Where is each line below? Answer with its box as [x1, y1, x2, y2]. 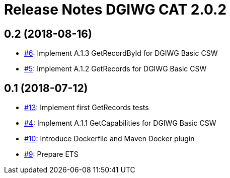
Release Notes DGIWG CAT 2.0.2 [4, 1, 227, 18]
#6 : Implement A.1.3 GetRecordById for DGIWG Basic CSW [24, 49, 218, 58]
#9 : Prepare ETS [24, 150, 79, 159]
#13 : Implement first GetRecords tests [24, 103, 149, 112]
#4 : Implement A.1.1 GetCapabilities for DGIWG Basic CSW [24, 119, 216, 128]
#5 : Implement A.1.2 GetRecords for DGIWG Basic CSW [24, 64, 207, 73]
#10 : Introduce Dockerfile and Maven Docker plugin [24, 134, 195, 143]
